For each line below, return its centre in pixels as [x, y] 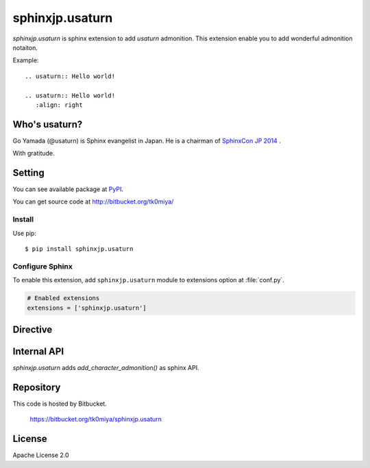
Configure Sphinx [43, 266]
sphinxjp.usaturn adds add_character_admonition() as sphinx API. [106, 368]
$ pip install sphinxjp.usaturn [79, 249]
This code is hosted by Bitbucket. [60, 404]
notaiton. [25, 47]
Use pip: [25, 233]
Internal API [38, 351]
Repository [37, 387]
